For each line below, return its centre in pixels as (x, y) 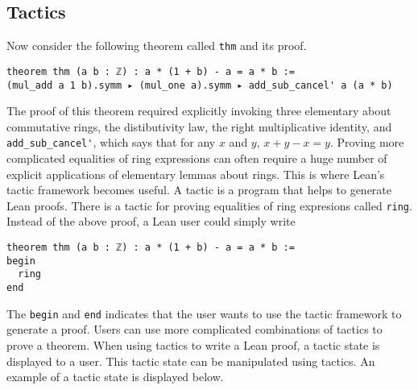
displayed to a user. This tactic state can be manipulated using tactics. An (191, 361)
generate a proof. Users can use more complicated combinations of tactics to (195, 329)
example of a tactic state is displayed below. (115, 377)
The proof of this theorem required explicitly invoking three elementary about (199, 111)
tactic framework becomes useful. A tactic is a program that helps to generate (199, 190)
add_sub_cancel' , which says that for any (111, 142)
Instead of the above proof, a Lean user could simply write (151, 221)
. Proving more (367, 142)
